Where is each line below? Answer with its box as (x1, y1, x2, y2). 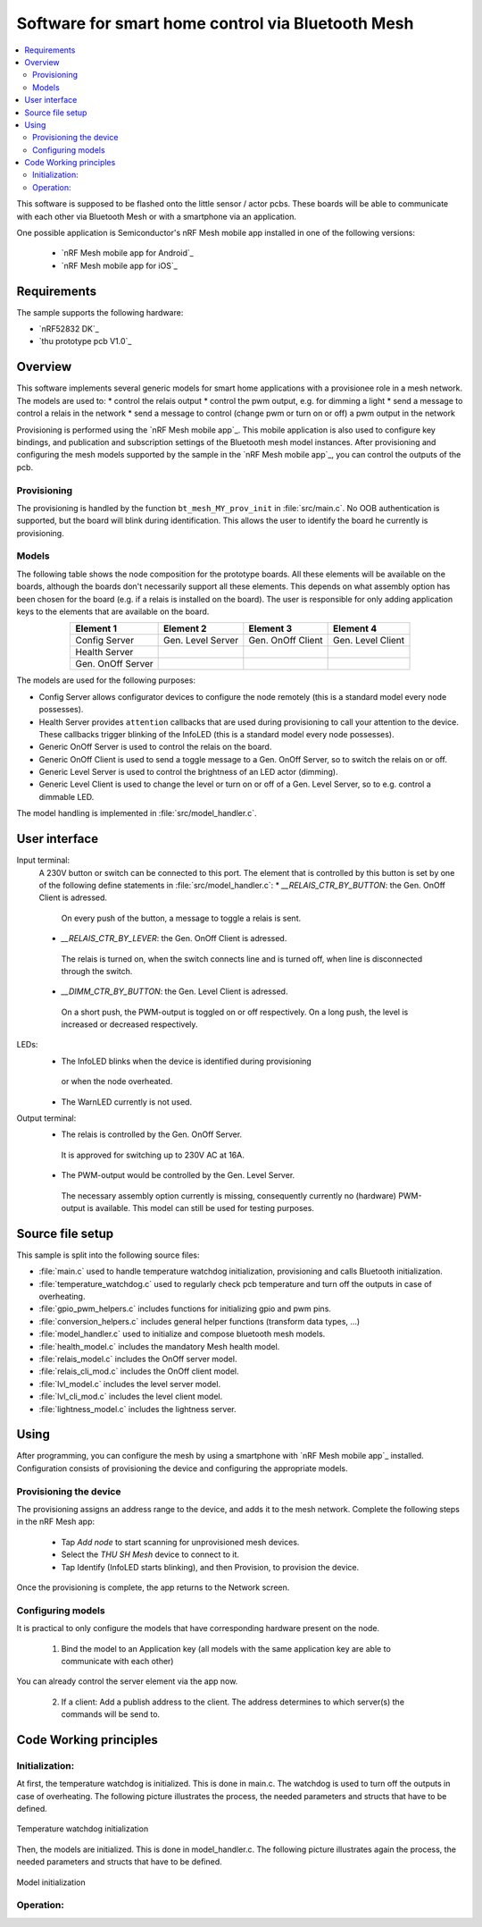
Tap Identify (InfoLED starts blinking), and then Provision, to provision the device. (61, 1561, 360, 1572)
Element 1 (75, 622, 118, 635)
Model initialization (16, 1877, 86, 1888)
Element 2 (163, 622, 207, 635)
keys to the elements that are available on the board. (16, 606, 210, 617)
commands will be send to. (61, 1709, 161, 1720)
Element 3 (248, 622, 293, 635)
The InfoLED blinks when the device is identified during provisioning (61, 1056, 312, 1066)
